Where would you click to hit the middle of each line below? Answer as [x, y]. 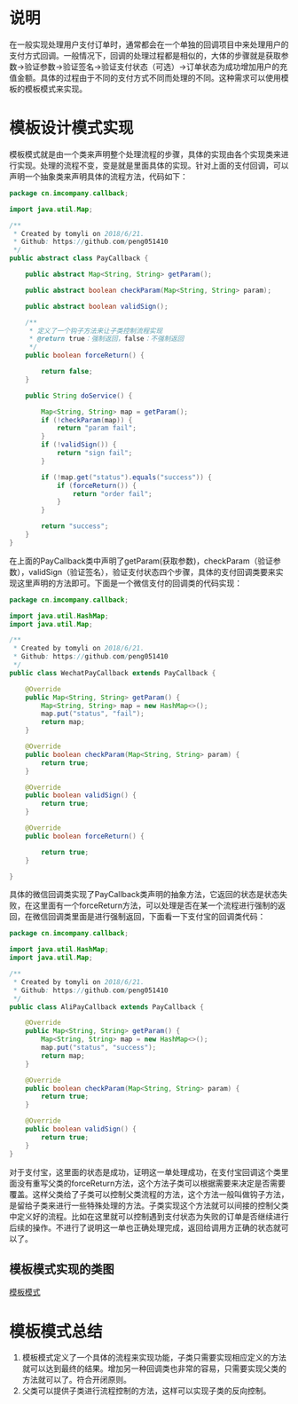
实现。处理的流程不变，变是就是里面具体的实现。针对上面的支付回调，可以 [153, 165]
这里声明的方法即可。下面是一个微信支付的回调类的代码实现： [129, 583]
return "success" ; [75, 526]
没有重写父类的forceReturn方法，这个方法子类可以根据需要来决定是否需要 [151, 1183]
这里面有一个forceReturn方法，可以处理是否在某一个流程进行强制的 [155, 905]
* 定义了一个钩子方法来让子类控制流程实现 [96, 331]
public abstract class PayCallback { [79, 258]
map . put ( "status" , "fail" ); [93, 714]
